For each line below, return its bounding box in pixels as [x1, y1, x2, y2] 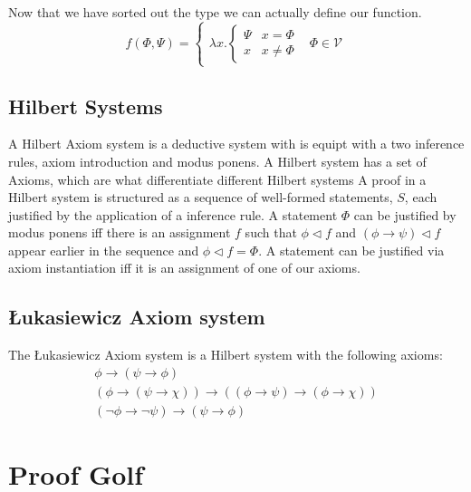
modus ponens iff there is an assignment [8, 223, 231, 242]
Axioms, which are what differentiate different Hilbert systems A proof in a [8, 169, 427, 188]
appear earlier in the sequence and [8, 240, 199, 259]
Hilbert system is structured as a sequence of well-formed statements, [8, 188, 393, 207]
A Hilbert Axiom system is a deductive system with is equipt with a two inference [8, 134, 465, 153]
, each [404, 188, 437, 207]
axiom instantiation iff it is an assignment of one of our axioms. [8, 258, 360, 277]
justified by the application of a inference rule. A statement [8, 205, 338, 224]
